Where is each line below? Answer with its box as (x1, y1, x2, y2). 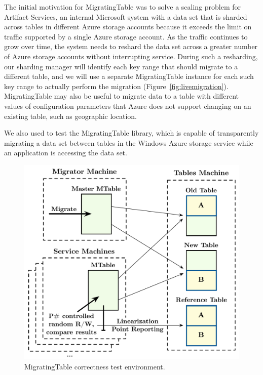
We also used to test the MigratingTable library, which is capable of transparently (4, 128, 259, 138)
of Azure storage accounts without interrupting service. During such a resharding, (4, 51, 258, 61)
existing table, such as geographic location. (4, 110, 137, 121)
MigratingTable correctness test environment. (24, 361, 165, 371)
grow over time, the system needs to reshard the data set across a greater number (4, 41, 258, 52)
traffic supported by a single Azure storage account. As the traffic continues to (4, 31, 248, 41)
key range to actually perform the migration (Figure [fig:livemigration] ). (4, 80, 229, 91)
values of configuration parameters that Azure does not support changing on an (4, 100, 251, 111)
